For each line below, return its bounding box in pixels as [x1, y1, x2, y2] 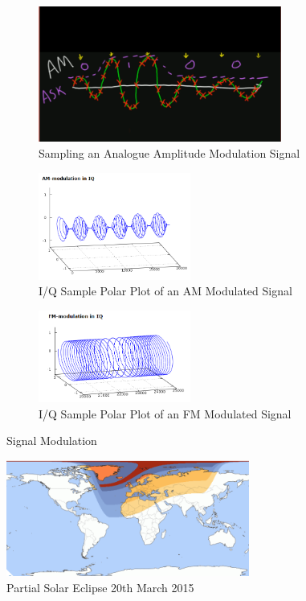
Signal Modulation [6, 432, 97, 449]
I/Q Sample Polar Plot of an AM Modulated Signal [39, 282, 292, 299]
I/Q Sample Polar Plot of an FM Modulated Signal [39, 405, 292, 422]
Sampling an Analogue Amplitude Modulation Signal [39, 144, 300, 161]
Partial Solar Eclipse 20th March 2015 [6, 578, 194, 595]
